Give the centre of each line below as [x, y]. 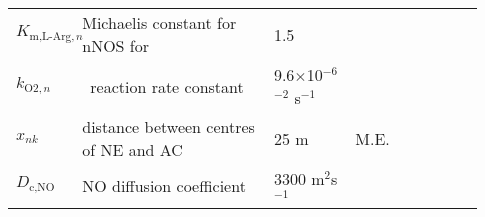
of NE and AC [132, 149]
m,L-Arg [50, 36]
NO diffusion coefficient [164, 185]
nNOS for [115, 45]
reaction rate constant [167, 86]
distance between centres [168, 126]
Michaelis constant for [159, 22]
